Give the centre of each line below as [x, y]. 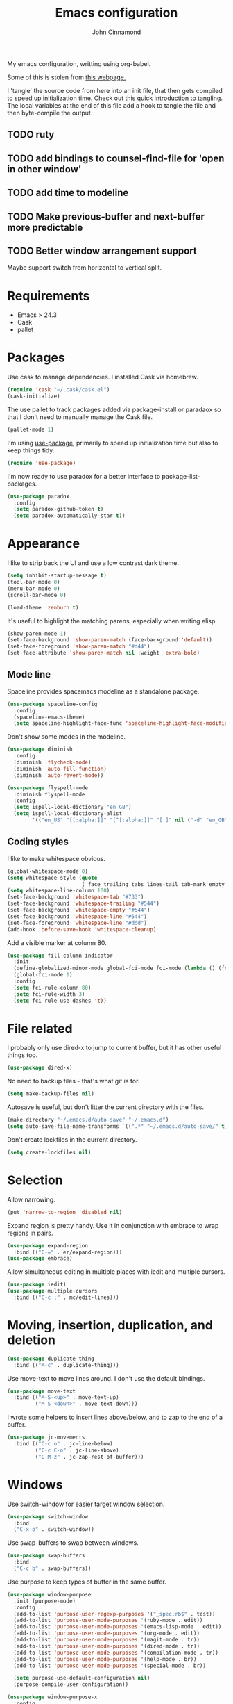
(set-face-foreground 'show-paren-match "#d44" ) [79, 647]
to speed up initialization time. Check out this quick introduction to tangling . [115, 98]
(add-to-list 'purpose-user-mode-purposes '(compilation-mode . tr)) [116, 1653]
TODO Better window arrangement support [102, 251]
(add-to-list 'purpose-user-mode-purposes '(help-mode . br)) [105, 1659]
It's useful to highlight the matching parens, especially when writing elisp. [112, 621]
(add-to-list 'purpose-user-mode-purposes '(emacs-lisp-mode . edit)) [118, 1627]
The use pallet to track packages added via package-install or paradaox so [114, 409]
